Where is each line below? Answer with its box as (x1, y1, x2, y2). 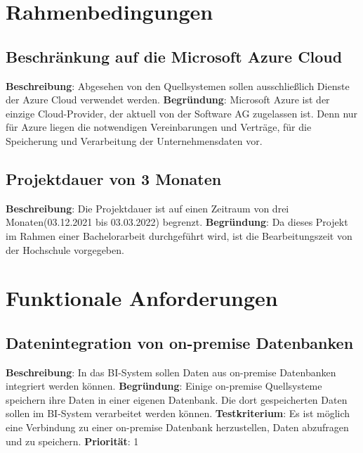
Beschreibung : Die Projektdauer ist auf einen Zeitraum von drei (6, 200, 289, 215)
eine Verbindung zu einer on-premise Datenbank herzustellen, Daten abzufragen (6, 420, 349, 435)
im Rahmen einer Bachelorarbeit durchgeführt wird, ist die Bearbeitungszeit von (6, 228, 352, 243)
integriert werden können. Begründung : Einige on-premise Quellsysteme (6, 378, 322, 393)
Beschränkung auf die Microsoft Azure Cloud (6, 45, 343, 67)
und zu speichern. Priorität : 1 (6, 433, 139, 448)
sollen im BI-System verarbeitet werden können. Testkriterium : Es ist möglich (6, 406, 350, 421)
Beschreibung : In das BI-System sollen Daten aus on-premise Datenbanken (6, 364, 336, 379)
